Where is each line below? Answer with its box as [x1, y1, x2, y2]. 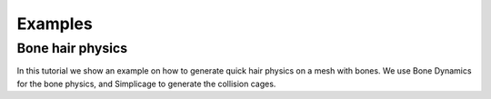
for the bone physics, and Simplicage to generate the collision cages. [16, 78, 276, 89]
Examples [16, 14, 93, 34]
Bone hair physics [16, 40, 128, 56]
